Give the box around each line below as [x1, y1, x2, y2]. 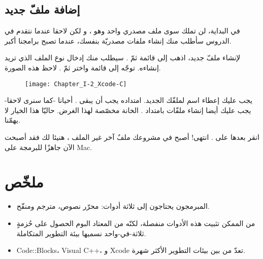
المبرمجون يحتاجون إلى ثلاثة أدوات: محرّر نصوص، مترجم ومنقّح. [16, 201, 210, 211]
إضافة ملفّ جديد [5, 2, 80, 17]
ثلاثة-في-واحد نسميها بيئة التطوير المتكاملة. [16, 228, 146, 238]
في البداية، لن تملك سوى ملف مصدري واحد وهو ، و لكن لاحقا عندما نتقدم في [5, 25, 240, 36]
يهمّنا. [5, 115, 20, 125]
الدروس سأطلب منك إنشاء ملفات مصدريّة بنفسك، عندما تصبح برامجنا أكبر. [5, 35, 232, 46]
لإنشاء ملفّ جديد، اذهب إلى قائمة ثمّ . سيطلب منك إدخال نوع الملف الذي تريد [5, 52, 241, 63]
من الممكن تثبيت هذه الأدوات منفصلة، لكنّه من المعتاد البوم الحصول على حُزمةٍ [16, 217, 255, 228]
